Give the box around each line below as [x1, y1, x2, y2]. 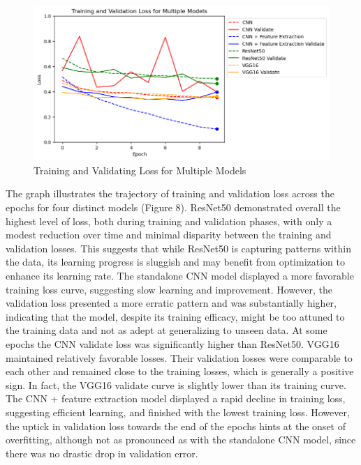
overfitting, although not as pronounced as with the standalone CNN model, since [6, 432, 356, 447]
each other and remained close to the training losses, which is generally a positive [6, 364, 354, 379]
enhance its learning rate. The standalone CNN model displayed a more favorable [6, 268, 354, 283]
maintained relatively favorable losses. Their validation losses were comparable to [6, 350, 353, 365]
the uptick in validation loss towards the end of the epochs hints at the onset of [6, 418, 346, 433]
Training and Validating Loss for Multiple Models [34, 162, 246, 177]
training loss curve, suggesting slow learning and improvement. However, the [6, 282, 333, 296]
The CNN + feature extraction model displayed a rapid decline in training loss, [6, 391, 346, 406]
